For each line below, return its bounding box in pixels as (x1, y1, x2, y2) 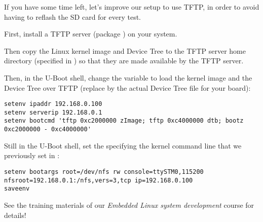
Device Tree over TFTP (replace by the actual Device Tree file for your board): (4, 82, 251, 93)
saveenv (4, 185, 30, 193)
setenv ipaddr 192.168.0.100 (4, 100, 102, 108)
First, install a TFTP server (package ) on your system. (4, 28, 177, 39)
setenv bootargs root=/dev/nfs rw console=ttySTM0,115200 (4, 168, 204, 175)
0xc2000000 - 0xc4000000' (4, 126, 91, 133)
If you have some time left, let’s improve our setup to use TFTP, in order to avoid (4, 2, 259, 12)
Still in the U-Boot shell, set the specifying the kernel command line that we (4, 140, 242, 151)
